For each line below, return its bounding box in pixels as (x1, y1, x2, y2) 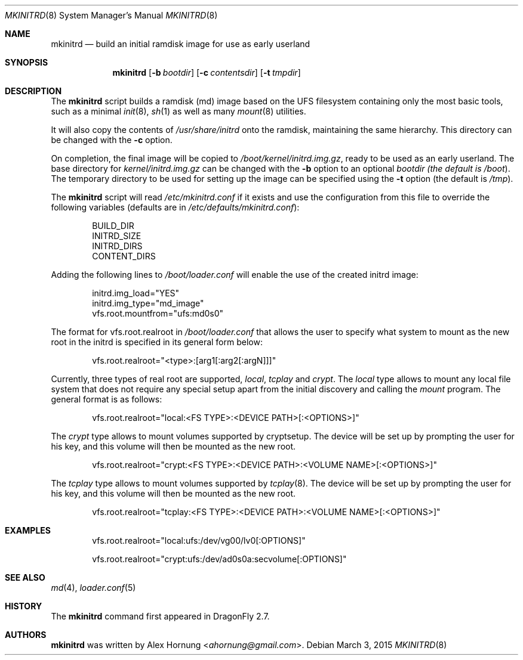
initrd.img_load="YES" (92, 288, 180, 298)
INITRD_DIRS (92, 241, 143, 251)
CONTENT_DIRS (92, 251, 156, 261)
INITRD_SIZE (92, 231, 141, 241)
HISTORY (5, 601, 42, 611)
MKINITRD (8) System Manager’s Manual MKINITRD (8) (5, 10, 218, 20)
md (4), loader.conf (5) (51, 582, 136, 593)
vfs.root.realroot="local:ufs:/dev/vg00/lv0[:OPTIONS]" (92, 535, 306, 546)
